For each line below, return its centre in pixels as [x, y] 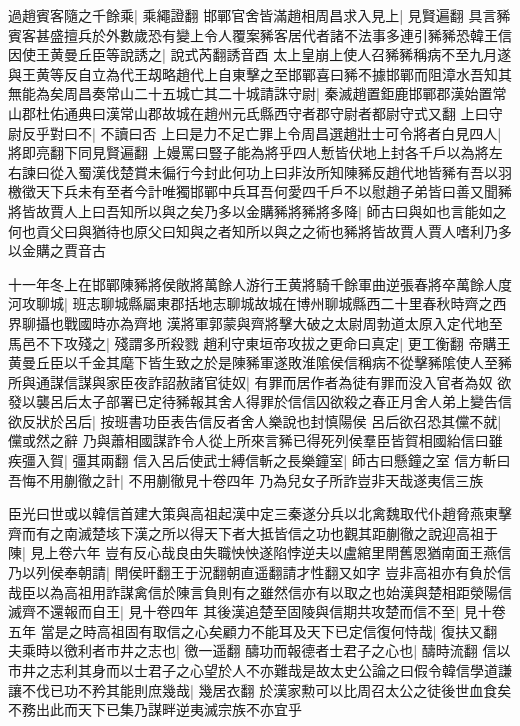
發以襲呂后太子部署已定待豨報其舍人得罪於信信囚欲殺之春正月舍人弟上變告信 [260, 401]
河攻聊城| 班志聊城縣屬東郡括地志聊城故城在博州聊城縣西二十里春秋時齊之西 [257, 303]
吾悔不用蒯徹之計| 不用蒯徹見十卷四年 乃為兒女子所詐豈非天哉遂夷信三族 [246, 479]
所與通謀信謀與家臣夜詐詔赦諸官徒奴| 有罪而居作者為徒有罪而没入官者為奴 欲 [260, 381]
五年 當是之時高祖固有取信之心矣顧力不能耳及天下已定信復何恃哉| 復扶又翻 [253, 630]
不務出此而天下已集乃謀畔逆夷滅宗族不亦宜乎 [155, 709]
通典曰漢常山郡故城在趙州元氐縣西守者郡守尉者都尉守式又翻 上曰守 [283, 112]
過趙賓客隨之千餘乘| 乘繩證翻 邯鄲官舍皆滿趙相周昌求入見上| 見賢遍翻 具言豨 [259, 15]
